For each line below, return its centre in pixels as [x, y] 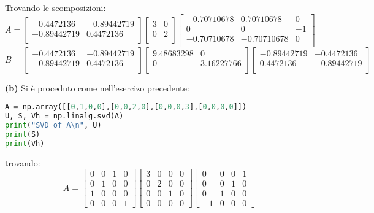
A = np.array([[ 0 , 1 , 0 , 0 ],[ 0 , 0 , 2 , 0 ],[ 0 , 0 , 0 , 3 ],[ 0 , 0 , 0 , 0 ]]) [126, 107]
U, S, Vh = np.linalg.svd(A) [64, 116]
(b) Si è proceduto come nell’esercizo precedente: [97, 87]
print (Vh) [25, 143]
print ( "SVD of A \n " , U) [53, 126]
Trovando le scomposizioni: [55, 7]
